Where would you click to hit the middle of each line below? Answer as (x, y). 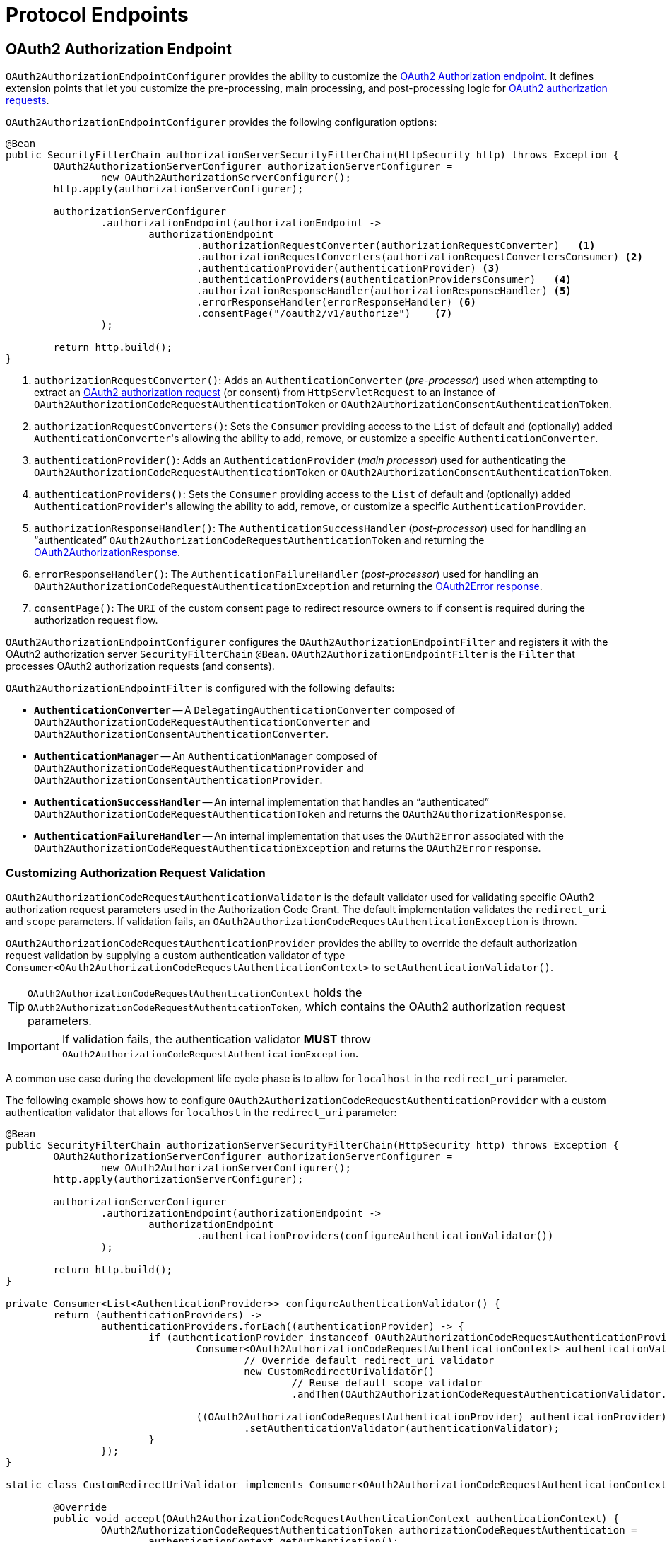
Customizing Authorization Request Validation (136, 873)
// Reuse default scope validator (387, 1382)
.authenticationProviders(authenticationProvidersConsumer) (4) (384, 280)
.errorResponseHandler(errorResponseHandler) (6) (336, 302)
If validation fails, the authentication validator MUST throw (216, 1039)
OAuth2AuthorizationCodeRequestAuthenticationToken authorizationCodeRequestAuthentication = (369, 1530)
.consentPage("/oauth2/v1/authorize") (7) (324, 314)
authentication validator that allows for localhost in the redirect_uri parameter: (201, 1112)
